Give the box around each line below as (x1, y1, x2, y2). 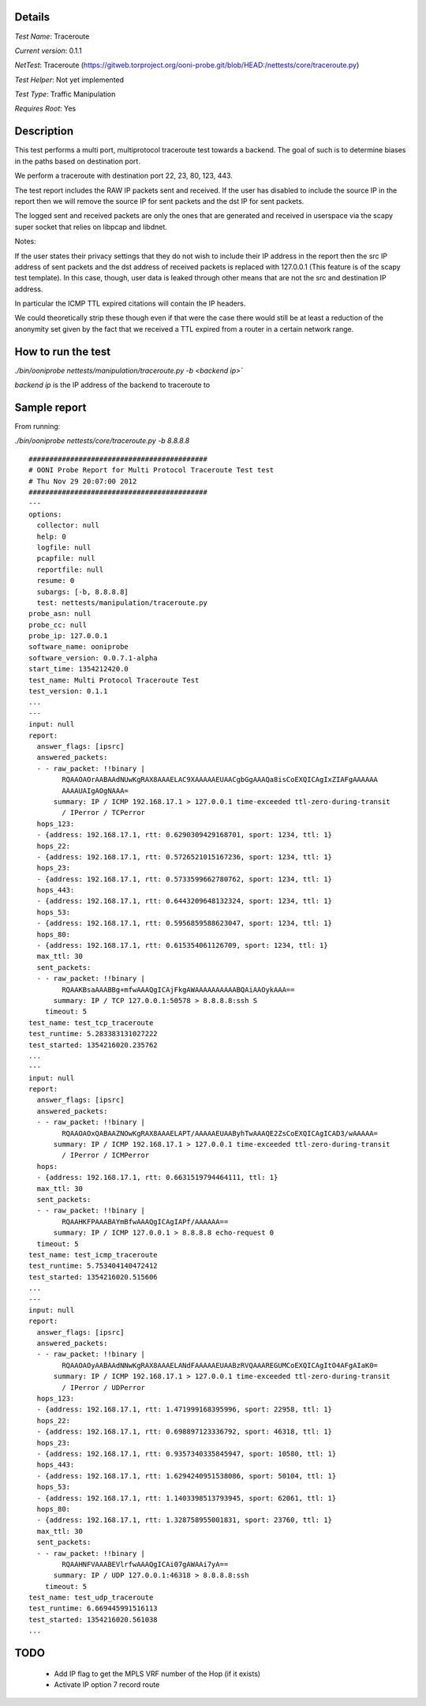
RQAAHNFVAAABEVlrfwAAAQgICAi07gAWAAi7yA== (62, 1560, 229, 1569)
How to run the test (14, 344, 110, 359)
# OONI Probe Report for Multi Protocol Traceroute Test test (28, 466, 275, 475)
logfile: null (36, 543, 92, 552)
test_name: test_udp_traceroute (28, 1593, 154, 1603)
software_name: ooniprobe (28, 642, 129, 652)
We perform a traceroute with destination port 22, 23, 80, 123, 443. (14, 171, 233, 181)
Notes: (14, 237, 36, 246)
